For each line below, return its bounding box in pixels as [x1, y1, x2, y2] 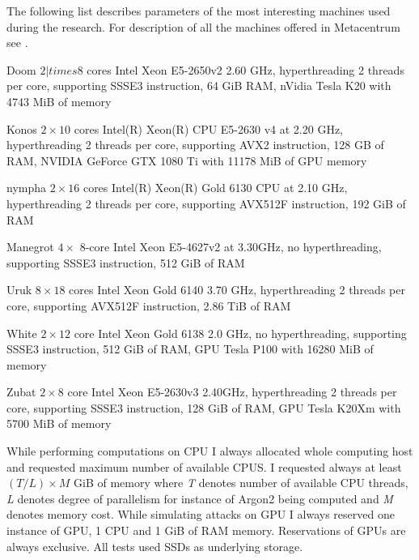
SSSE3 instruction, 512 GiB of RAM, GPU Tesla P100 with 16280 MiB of [6, 340, 374, 357]
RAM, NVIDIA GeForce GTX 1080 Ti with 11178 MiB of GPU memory [6, 152, 367, 169]
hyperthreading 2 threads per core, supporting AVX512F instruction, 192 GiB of [6, 195, 406, 212]
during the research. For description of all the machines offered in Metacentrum [6, 18, 400, 35]
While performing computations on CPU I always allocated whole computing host [6, 442, 413, 460]
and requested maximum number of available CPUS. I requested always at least [6, 458, 402, 475]
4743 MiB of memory [6, 92, 112, 109]
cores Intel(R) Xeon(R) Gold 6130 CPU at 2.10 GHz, [83, 179, 348, 196]
